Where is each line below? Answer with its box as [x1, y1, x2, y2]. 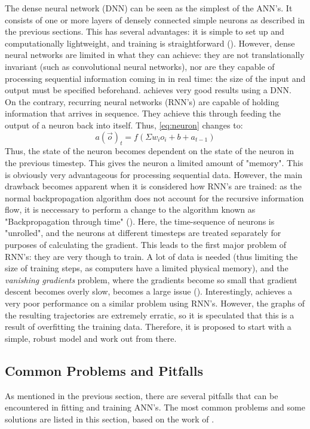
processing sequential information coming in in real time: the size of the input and [5, 72, 306, 84]
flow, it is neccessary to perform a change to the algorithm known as [5, 203, 256, 216]
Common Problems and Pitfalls [5, 361, 203, 379]
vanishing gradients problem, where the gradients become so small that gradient [5, 273, 297, 286]
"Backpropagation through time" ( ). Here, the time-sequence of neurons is [5, 214, 275, 227]
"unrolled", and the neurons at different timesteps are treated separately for [5, 226, 281, 239]
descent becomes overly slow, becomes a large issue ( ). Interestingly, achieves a [5, 285, 292, 298]
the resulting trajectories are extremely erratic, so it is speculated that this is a [5, 308, 294, 321]
